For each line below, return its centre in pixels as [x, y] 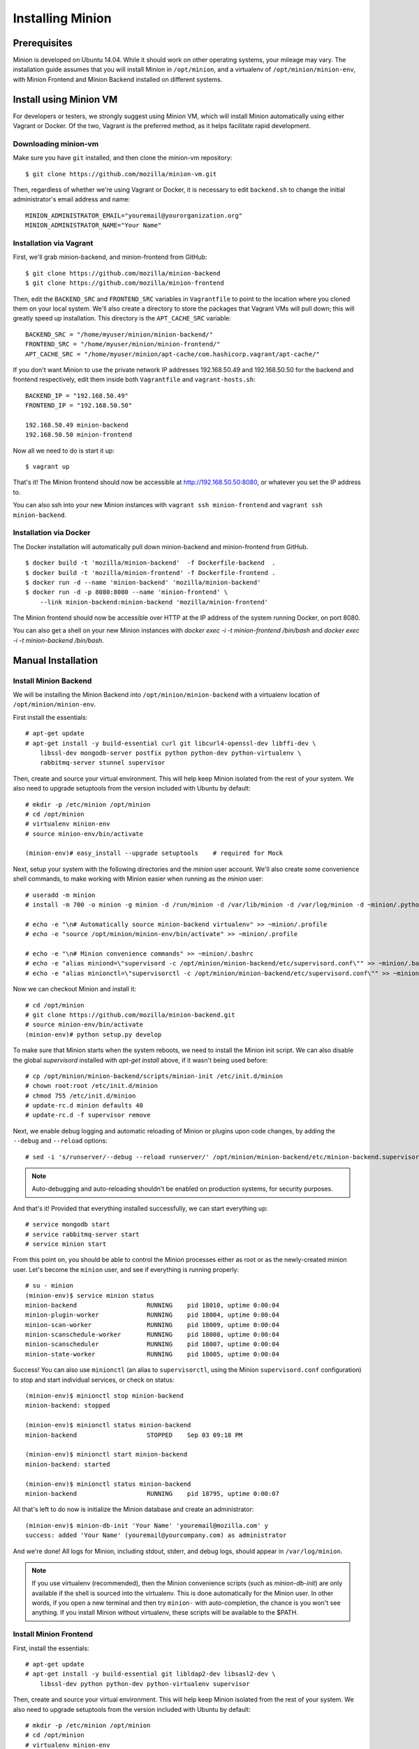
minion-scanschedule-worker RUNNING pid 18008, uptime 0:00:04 [152, 1335]
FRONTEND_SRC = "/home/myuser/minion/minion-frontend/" [123, 344]
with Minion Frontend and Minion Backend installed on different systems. [118, 79]
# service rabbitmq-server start [82, 1234]
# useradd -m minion [60, 895]
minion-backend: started [68, 1464]
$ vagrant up [47, 467]
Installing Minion [62, 18]
